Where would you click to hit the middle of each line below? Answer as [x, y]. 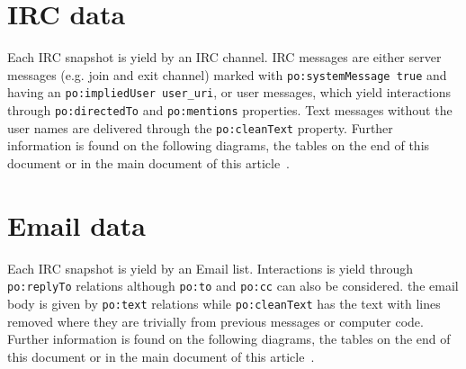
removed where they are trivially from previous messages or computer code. [215, 321]
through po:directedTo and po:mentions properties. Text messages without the [230, 110]
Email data [76, 225]
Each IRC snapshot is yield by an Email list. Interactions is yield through [211, 268]
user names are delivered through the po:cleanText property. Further [200, 127]
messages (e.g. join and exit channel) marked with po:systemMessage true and [227, 74]
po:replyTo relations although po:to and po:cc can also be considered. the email [233, 286]
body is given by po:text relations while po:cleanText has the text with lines [224, 303]
